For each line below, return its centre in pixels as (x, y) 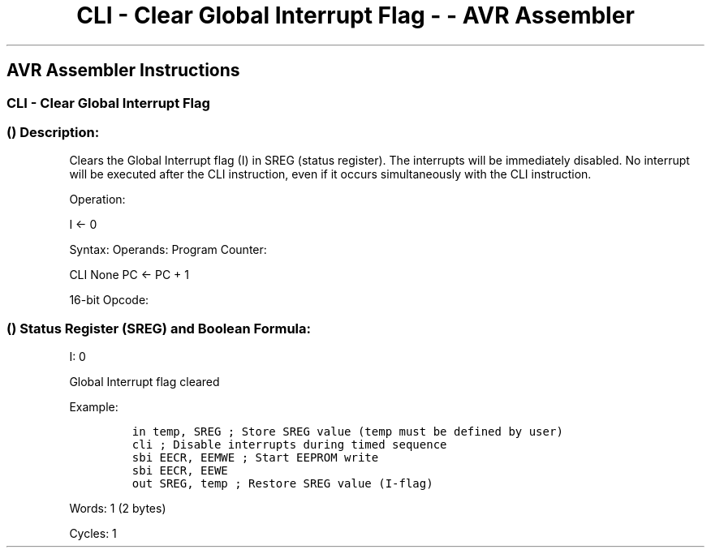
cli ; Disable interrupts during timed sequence (289, 445)
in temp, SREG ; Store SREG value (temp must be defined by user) (347, 432)
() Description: (53, 132)
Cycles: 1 (93, 534)
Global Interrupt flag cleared (144, 382)
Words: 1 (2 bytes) (118, 509)
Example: (94, 407)
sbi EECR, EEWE (180, 471)
